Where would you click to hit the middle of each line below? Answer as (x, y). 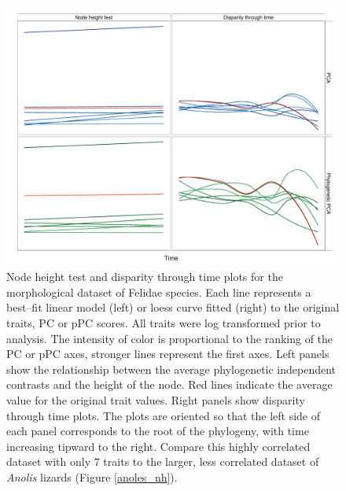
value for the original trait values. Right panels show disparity (156, 399)
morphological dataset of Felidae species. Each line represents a (159, 292)
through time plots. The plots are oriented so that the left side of (164, 415)
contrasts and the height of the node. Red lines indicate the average (169, 384)
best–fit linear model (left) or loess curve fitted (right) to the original (173, 307)
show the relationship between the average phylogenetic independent (171, 369)
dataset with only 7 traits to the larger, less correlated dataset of (163, 461)
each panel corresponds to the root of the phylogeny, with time (158, 431)
